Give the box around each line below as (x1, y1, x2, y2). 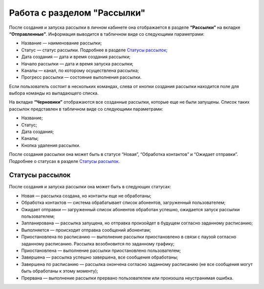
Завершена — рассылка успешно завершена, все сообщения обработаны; (21, 254, 178, 260)
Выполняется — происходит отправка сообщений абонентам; (21, 227, 151, 233)
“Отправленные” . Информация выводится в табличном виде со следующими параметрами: (9, 31, 205, 37)
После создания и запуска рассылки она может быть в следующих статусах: (9, 184, 171, 190)
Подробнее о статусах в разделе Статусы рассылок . (9, 158, 120, 164)
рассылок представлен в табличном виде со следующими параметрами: (9, 106, 163, 112)
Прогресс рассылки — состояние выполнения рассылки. (21, 74, 142, 80)
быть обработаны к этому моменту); (21, 268, 98, 274)
